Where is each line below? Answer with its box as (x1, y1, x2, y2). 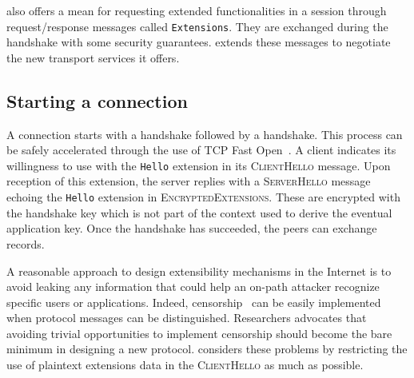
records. (6, 235, 45, 252)
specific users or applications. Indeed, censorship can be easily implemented (6, 293, 381, 310)
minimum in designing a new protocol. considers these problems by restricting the (6, 340, 408, 357)
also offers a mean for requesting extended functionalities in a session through (6, 2, 387, 18)
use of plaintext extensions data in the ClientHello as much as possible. (6, 356, 364, 373)
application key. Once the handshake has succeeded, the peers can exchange (6, 220, 377, 237)
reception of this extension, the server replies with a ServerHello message (6, 173, 371, 189)
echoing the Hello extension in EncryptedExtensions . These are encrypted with (6, 189, 400, 205)
